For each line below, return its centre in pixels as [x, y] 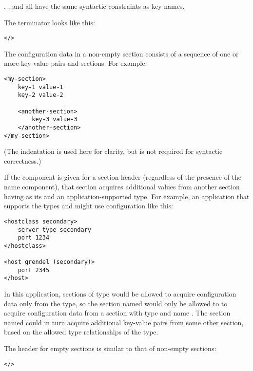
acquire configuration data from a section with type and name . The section [117, 313]
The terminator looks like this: [49, 22]
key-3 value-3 [55, 120]
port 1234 [34, 238]
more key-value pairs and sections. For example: [76, 63]
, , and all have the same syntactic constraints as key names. [94, 6]
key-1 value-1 [40, 87]
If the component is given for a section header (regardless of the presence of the [123, 177]
